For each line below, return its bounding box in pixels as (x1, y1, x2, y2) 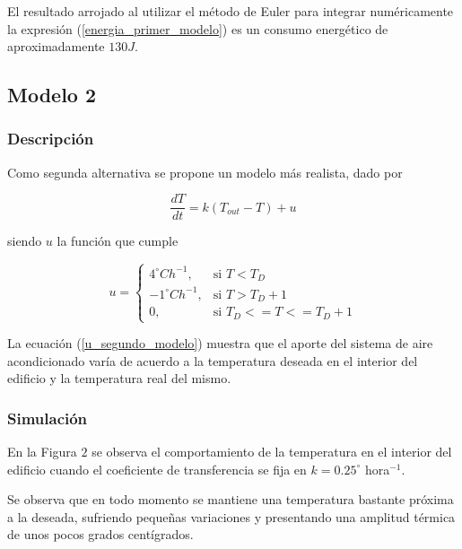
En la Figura (7, 442, 77, 460)
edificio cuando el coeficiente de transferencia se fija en (7, 459, 307, 478)
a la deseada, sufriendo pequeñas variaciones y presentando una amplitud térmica (7, 507, 456, 526)
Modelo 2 (7, 81, 97, 109)
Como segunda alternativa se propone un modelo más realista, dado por (7, 162, 403, 181)
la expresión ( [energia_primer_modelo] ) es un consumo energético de (7, 19, 388, 38)
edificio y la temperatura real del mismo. (7, 369, 231, 388)
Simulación (7, 406, 88, 429)
